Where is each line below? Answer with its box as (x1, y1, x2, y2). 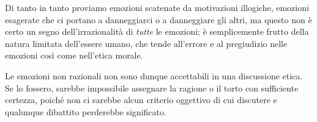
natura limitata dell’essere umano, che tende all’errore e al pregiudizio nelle (5, 37, 288, 49)
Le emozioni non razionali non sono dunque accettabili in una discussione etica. (5, 69, 303, 82)
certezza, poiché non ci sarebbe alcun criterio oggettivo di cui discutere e (5, 93, 277, 106)
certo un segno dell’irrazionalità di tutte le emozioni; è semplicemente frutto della (5, 25, 309, 38)
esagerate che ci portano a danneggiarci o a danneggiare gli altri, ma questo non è (5, 13, 312, 26)
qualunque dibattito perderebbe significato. (5, 105, 166, 118)
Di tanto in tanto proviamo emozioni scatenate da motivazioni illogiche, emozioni (5, 1, 309, 13)
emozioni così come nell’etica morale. (5, 49, 143, 62)
